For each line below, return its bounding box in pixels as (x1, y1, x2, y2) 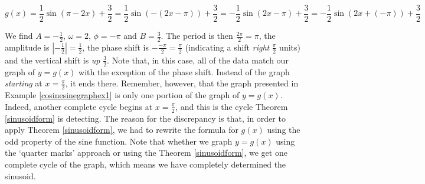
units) (279, 41, 300, 53)
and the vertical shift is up (5, 53, 100, 66)
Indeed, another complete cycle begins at (5, 100, 153, 112)
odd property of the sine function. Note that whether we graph (5, 135, 233, 147)
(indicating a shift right (185, 41, 270, 53)
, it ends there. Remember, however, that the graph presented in (65, 77, 299, 89)
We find (5, 29, 33, 42)
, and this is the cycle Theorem (175, 100, 288, 112)
